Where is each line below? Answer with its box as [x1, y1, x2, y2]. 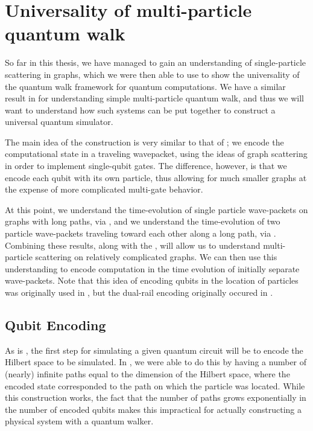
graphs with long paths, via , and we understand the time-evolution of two [5, 215, 280, 228]
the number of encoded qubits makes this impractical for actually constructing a [5, 403, 302, 415]
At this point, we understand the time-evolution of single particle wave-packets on [5, 203, 308, 215]
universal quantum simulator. [5, 115, 113, 128]
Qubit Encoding [5, 315, 106, 334]
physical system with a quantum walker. [5, 415, 154, 427]
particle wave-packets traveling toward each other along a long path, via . [5, 227, 276, 240]
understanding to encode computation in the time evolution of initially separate [5, 262, 300, 275]
